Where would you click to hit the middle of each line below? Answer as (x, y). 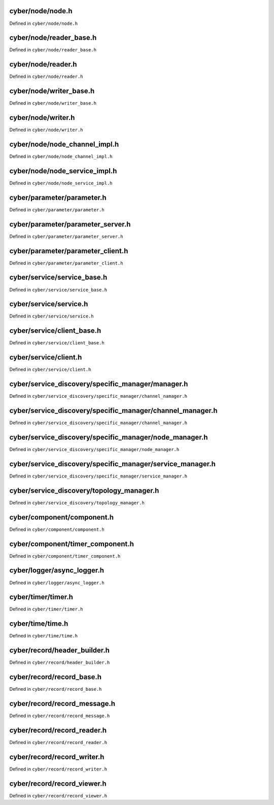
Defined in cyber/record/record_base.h (56, 689)
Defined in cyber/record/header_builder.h (60, 662)
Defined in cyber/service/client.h (50, 369)
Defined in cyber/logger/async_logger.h (57, 583)
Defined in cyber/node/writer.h (46, 130)
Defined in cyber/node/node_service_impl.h (61, 183)
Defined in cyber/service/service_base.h (58, 289)
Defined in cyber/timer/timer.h (46, 609)
